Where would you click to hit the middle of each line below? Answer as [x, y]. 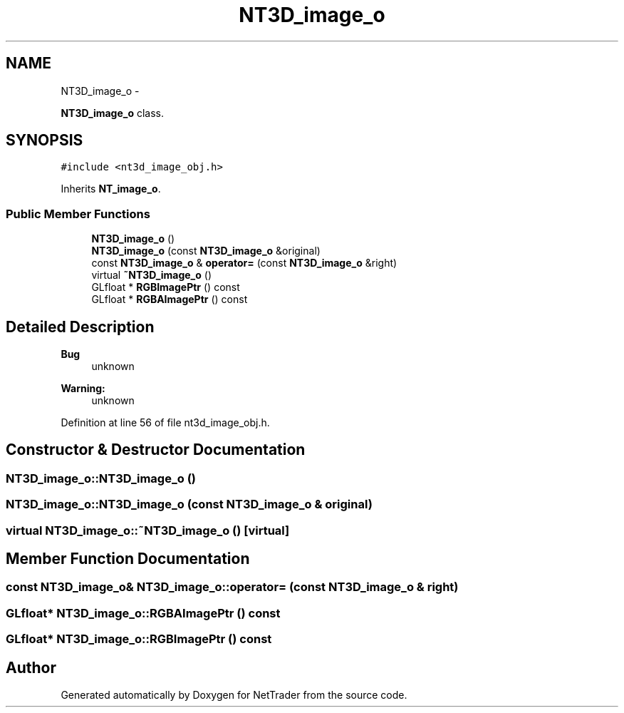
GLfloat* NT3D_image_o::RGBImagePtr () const [139, 639]
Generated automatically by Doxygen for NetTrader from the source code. [234, 695]
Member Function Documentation [128, 559]
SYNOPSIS [45, 140]
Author [31, 667]
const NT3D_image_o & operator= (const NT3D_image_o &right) [244, 263]
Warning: [83, 389]
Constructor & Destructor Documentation [156, 450]
